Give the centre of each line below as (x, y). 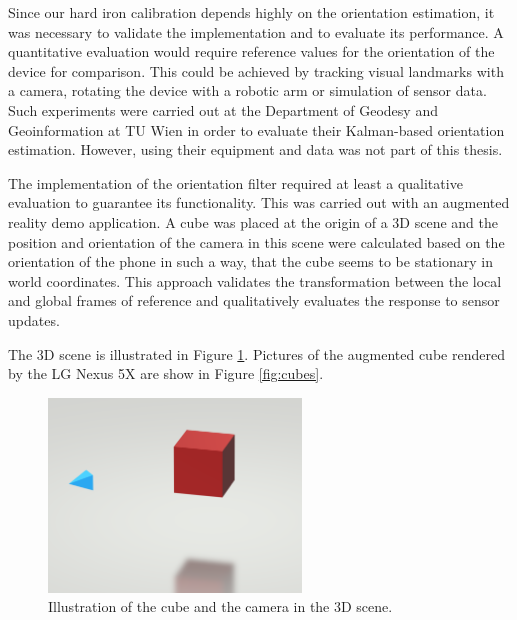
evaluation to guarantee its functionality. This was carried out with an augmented (259, 202)
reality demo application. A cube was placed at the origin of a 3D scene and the (253, 221)
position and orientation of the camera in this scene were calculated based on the (256, 241)
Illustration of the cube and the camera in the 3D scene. (220, 606)
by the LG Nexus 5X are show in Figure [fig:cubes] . (166, 373)
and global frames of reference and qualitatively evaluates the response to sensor (254, 300)
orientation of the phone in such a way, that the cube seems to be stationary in (250, 261)
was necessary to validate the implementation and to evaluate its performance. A (256, 31)
